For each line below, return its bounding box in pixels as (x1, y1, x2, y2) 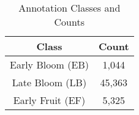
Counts (54, 15, 85, 29)
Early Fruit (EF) (13, 93, 86, 107)
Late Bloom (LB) (12, 75, 87, 89)
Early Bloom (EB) (10, 57, 89, 72)
